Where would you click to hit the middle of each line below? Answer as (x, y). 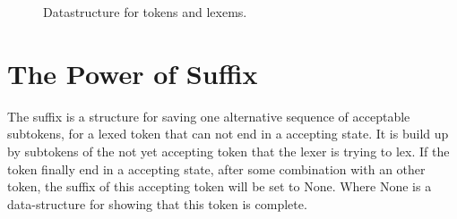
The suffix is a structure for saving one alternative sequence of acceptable (209, 116)
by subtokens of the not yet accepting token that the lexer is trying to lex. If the (228, 151)
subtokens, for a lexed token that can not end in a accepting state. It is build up (228, 134)
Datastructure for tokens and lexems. (145, 12)
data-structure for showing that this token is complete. (157, 203)
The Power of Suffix (133, 73)
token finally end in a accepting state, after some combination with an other (216, 168)
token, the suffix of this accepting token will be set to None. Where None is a (220, 186)
